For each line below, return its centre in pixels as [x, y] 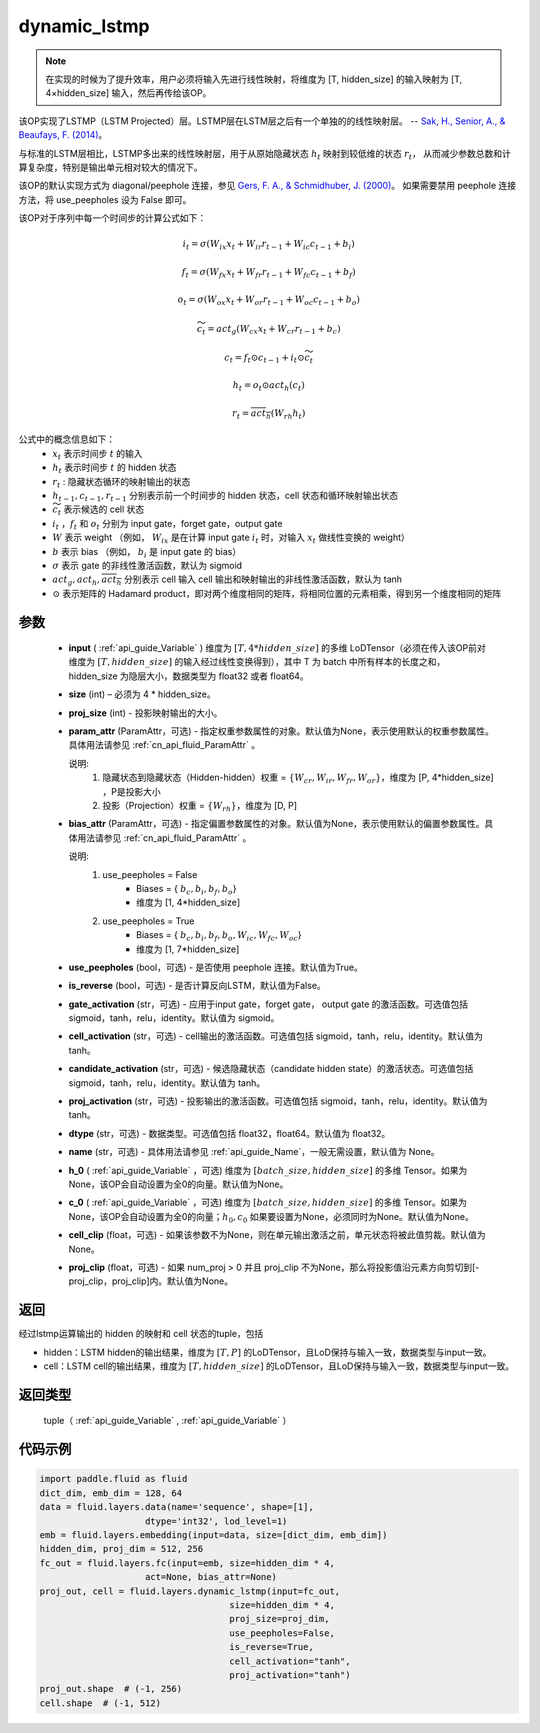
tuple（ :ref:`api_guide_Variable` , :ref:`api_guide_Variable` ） [167, 1421]
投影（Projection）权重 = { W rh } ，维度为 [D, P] [200, 807]
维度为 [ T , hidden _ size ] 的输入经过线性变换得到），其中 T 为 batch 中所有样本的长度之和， [257, 662]
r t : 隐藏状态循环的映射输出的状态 [121, 482]
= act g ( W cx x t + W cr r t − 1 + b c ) [273, 330]
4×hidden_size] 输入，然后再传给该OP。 [128, 93]
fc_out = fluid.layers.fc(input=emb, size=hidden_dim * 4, [187, 1563]
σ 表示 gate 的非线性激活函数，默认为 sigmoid [147, 565]
